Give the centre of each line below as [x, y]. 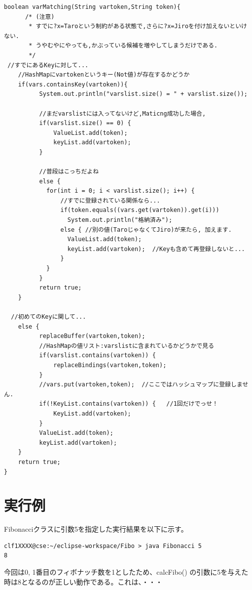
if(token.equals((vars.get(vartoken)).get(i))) [140, 210]
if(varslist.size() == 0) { [85, 123]
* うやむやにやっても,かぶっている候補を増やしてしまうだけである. [123, 46]
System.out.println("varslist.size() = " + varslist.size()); [143, 94]
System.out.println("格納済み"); [120, 220]
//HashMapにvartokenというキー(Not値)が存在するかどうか [104, 75]
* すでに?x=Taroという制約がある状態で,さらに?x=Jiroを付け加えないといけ [138, 26]
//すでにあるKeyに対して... [48, 65]
